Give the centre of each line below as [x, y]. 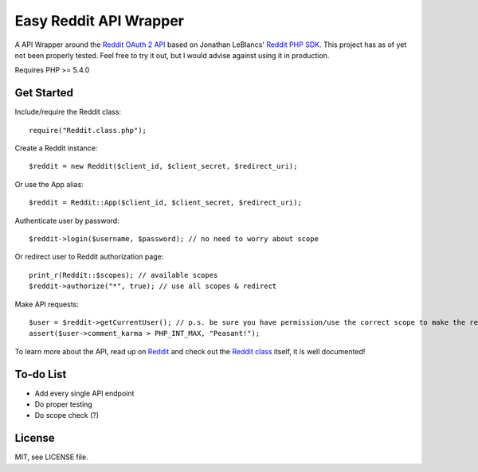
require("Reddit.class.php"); [88, 130]
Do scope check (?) [67, 415]
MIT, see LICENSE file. [51, 457]
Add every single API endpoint [84, 393]
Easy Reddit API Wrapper [100, 21]
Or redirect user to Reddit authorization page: [89, 257]
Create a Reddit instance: [56, 148]
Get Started [44, 93]
